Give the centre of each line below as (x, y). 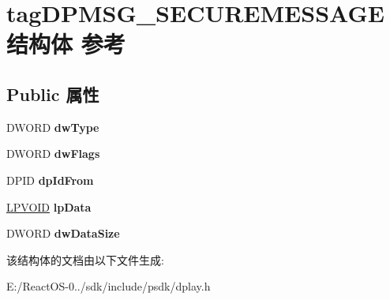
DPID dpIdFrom (50, 180)
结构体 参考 (66, 44)
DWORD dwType (53, 127)
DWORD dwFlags (53, 154)
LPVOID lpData (49, 206)
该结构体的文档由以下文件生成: (85, 259)
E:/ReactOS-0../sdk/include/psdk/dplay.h (109, 286)
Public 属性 (53, 94)
